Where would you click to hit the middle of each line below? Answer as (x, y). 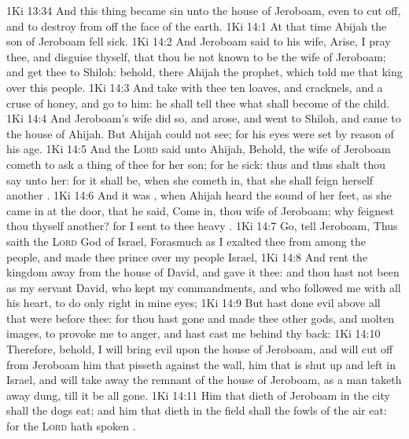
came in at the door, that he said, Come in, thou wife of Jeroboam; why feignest (201, 210)
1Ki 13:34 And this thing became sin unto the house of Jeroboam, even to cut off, (204, 10)
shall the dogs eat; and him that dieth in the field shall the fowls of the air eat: (197, 410)
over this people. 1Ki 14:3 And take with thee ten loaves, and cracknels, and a (195, 87)
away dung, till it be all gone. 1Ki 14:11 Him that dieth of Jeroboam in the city (198, 395)
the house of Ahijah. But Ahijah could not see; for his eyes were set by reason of (200, 133)
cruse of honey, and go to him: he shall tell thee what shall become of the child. (198, 102)
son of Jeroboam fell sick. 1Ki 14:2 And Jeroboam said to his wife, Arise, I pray (199, 41)
